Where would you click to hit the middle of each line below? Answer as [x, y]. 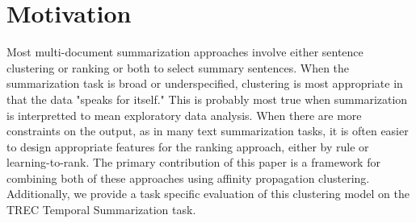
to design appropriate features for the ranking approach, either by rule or [188, 146]
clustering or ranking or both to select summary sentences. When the [178, 67]
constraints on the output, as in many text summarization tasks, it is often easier [208, 131]
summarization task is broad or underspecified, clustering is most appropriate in [205, 83]
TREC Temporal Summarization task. [101, 210]
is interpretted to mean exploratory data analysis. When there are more [184, 115]
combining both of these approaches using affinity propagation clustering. [188, 178]
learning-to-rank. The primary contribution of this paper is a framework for [193, 162]
